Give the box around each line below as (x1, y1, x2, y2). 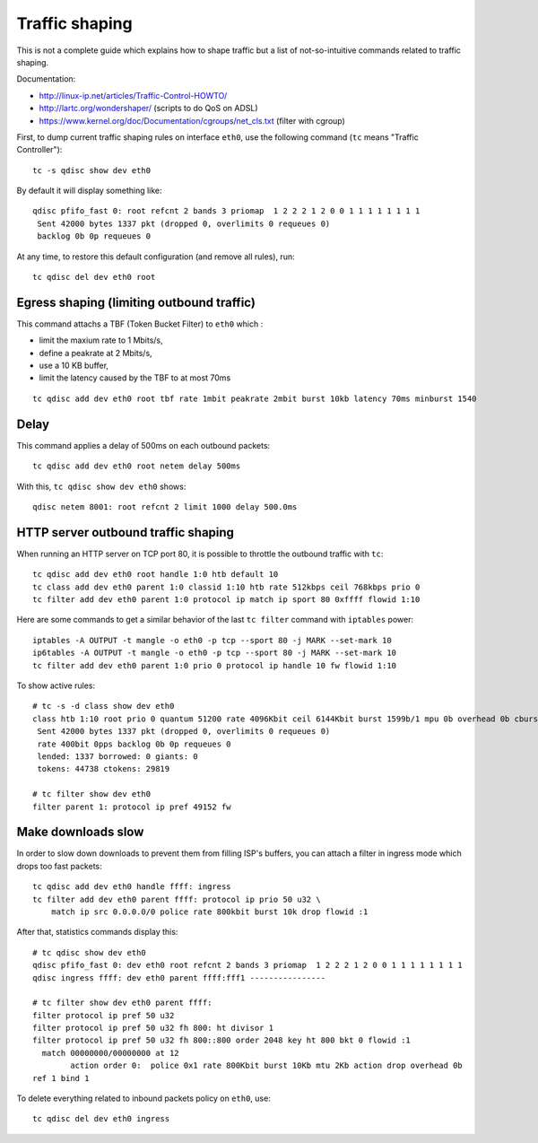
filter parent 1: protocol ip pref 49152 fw (32, 801, 232, 812)
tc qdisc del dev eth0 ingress (32, 1113, 170, 1124)
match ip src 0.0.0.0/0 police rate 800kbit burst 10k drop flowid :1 (50, 906, 369, 917)
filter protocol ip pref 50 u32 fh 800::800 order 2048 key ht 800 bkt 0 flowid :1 (32, 1035, 412, 1045)
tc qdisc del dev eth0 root (32, 272, 156, 283)
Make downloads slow (16, 825, 144, 840)
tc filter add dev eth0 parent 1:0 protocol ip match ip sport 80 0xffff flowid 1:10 (32, 595, 421, 605)
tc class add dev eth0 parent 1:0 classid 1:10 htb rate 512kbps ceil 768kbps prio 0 (32, 581, 421, 592)
